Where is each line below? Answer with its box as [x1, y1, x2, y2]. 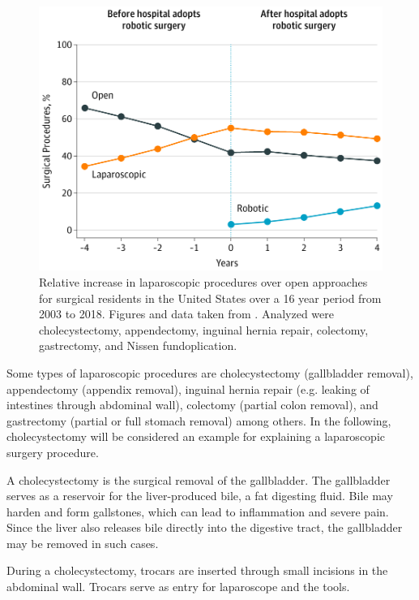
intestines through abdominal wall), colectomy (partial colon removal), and [6, 396, 378, 413]
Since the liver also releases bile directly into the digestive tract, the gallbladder [6, 519, 403, 536]
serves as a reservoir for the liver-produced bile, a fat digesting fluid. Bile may [6, 487, 393, 504]
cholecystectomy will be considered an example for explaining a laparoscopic [6, 428, 385, 445]
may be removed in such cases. [6, 534, 159, 551]
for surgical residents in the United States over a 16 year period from [39, 289, 382, 306]
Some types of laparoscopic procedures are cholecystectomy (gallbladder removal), [6, 364, 413, 381]
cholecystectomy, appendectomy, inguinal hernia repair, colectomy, [39, 321, 369, 338]
